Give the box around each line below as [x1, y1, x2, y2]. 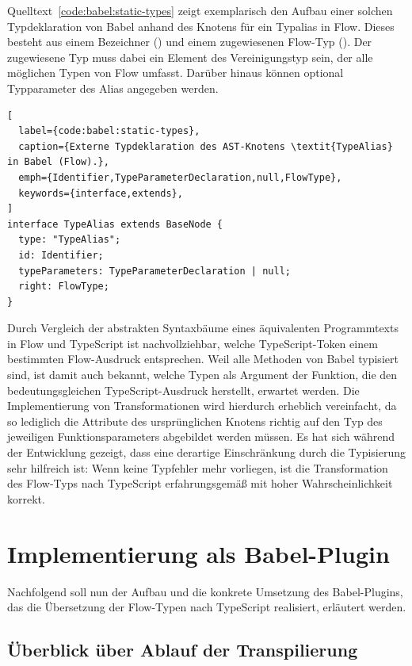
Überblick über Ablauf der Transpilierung [7, 637, 358, 662]
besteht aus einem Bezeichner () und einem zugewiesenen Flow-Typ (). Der [7, 33, 372, 50]
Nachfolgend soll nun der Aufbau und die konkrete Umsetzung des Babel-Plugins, [7, 583, 403, 599]
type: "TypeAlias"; [18, 234, 121, 246]
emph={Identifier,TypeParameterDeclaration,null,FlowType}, [18, 171, 342, 183]
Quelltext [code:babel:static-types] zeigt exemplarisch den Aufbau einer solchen [7, 2, 393, 18]
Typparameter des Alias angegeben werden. [7, 79, 219, 96]
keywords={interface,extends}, [18, 187, 183, 199]
